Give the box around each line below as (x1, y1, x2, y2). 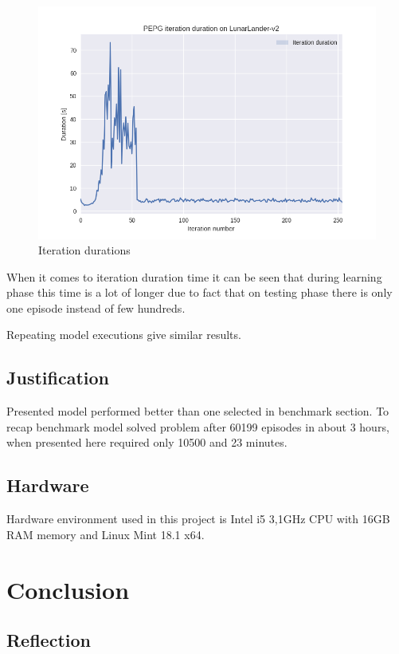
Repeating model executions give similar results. (6, 326, 241, 343)
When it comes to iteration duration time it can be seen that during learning (6, 268, 382, 285)
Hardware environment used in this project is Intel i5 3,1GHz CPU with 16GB (6, 510, 390, 527)
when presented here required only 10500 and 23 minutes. (6, 434, 288, 451)
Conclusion (6, 573, 130, 605)
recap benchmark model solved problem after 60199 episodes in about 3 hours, (6, 418, 389, 435)
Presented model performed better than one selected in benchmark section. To (6, 403, 389, 420)
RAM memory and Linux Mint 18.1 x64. (6, 526, 205, 542)
